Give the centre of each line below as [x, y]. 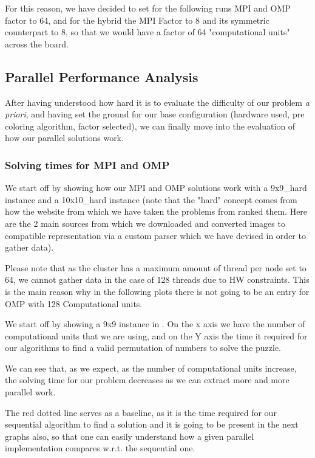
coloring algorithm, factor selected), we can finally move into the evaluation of [150, 126]
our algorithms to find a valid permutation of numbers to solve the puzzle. [143, 348]
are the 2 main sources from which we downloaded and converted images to [145, 223]
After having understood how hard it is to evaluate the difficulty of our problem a [157, 102]
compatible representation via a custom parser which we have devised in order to [155, 235]
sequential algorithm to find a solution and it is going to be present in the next [152, 424]
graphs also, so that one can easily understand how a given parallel [130, 436]
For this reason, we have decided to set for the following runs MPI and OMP [148, 8]
